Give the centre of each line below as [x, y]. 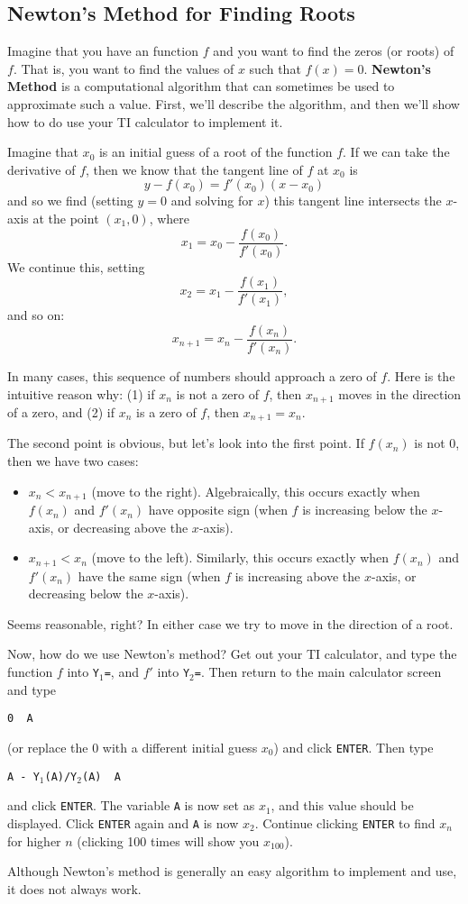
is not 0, [437, 443]
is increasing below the [365, 510]
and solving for [212, 201]
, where [170, 218]
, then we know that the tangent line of [194, 169]
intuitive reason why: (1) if [81, 393]
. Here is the [421, 375]
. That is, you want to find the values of [124, 68]
